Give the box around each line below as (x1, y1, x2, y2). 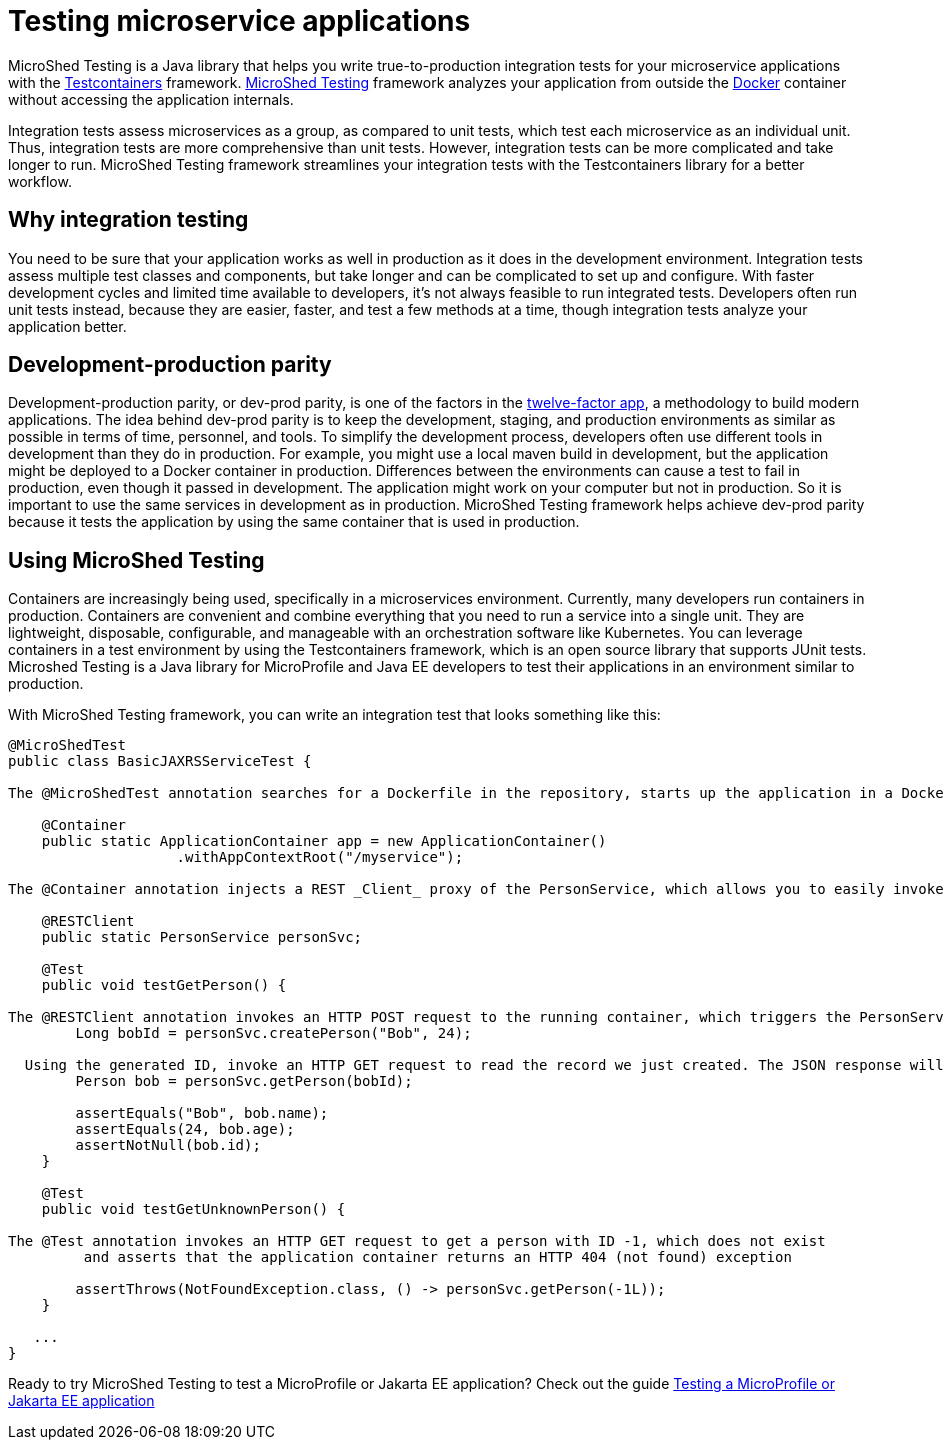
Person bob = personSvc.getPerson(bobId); (75, 1073, 413, 1090)
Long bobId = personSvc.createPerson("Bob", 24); (75, 1025, 472, 1042)
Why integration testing (8, 207, 249, 233)
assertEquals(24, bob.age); (75, 1121, 295, 1138)
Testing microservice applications (8, 4, 471, 38)
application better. (8, 317, 127, 335)
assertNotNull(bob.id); (75, 1137, 261, 1154)
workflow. (8, 172, 72, 190)
